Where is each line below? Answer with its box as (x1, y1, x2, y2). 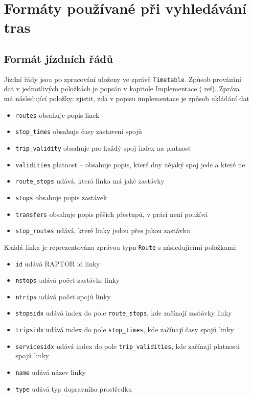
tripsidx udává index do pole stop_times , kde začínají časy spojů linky (15, 324, 234, 335)
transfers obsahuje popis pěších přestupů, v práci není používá (15, 209, 208, 219)
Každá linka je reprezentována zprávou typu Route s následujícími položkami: (4, 241, 237, 252)
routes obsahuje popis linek (15, 109, 100, 120)
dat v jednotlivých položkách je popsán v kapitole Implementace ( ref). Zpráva (4, 83, 240, 94)
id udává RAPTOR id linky (15, 258, 100, 268)
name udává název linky (15, 367, 86, 377)
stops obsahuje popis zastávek (15, 192, 107, 202)
